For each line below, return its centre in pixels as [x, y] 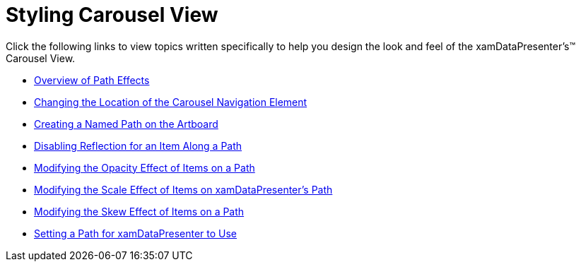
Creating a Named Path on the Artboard [126, 124]
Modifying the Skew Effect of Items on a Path [139, 211]
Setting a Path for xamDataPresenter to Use [136, 233]
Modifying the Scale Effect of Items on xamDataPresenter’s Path [183, 189]
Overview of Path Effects [92, 80]
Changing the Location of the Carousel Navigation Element [171, 102]
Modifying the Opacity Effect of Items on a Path [145, 167]
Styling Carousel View [112, 15]
